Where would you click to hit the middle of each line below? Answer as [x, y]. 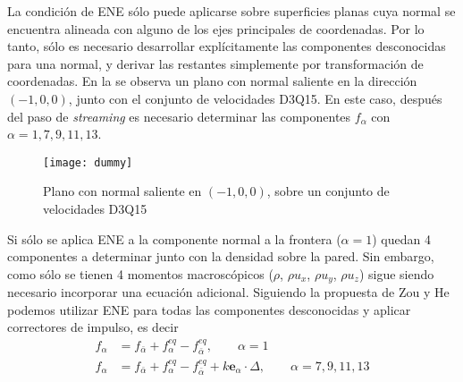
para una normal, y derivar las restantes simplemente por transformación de [215, 63]
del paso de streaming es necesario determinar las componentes [179, 116]
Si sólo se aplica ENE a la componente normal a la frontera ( [174, 238]
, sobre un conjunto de [328, 191]
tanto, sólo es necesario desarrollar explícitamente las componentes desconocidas [227, 46]
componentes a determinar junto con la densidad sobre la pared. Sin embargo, [221, 256]
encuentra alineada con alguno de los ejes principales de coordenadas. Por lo [216, 28]
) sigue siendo [396, 273]
